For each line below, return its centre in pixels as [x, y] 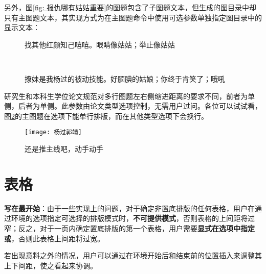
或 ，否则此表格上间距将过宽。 [54, 238]
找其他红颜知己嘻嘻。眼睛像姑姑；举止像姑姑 [100, 44]
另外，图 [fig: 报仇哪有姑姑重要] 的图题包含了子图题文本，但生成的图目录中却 [130, 7]
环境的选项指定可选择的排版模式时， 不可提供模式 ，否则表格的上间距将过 [133, 218]
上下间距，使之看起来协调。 [51, 265]
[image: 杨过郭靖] [53, 132]
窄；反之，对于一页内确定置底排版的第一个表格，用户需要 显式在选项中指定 [129, 228]
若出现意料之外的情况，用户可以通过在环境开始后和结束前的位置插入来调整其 [133, 255]
